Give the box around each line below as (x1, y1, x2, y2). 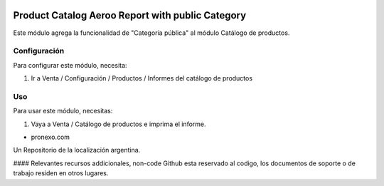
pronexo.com (31, 133, 70, 141)
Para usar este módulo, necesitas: (13, 107, 113, 115)
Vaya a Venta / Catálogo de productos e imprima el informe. (31, 120, 206, 128)
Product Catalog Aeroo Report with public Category (13, 9, 247, 21)
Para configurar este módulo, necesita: (13, 61, 127, 69)
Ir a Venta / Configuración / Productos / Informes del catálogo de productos (31, 74, 252, 83)
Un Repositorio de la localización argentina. (13, 146, 141, 155)
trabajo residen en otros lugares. (13, 169, 109, 177)
